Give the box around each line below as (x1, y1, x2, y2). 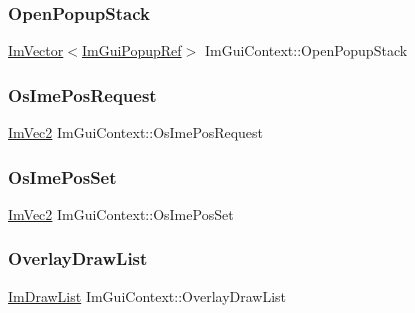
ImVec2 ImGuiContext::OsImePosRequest (8, 122, 264, 143)
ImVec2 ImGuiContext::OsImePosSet (8, 203, 234, 224)
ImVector (8, 40, 64, 61)
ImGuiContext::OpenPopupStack (204, 40, 408, 61)
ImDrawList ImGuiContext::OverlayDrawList (8, 285, 287, 306)
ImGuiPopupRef (81, 40, 182, 61)
